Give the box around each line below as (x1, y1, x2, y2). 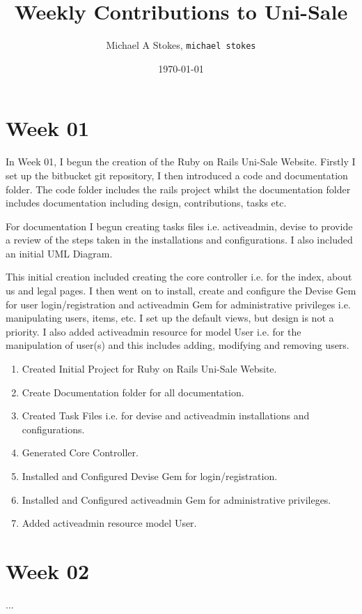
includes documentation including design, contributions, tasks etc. (6, 195, 287, 210)
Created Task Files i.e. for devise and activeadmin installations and (22, 408, 310, 423)
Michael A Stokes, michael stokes (106, 38, 256, 52)
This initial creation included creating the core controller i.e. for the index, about (6, 269, 352, 284)
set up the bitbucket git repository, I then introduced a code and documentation (6, 167, 348, 182)
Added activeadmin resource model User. (22, 516, 197, 530)
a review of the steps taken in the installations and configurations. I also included (6, 232, 353, 247)
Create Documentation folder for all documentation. (22, 384, 244, 399)
